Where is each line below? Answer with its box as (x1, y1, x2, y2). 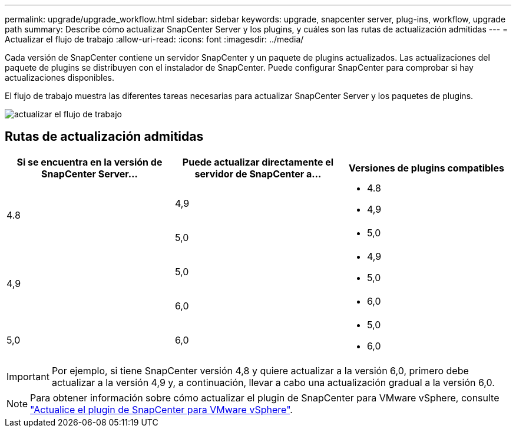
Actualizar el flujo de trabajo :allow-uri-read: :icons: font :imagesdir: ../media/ (5, 34, 304, 44)
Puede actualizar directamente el (182, 156, 334, 168)
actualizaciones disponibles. (5, 72, 115, 83)
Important (6, 370, 49, 382)
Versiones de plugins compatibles (349, 161, 504, 174)
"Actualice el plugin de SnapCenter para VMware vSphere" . (30, 403, 293, 415)
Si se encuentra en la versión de (16, 156, 163, 168)
